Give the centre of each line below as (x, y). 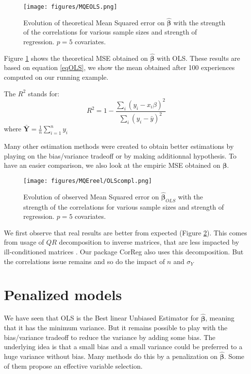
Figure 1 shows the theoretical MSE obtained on (76, 58)
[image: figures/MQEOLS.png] (70, 7)
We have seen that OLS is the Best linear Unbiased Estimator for (101, 318)
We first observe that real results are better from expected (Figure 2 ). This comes (125, 232)
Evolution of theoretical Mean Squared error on (94, 22)
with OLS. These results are (198, 58)
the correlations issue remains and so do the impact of (84, 261)
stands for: (44, 93)
